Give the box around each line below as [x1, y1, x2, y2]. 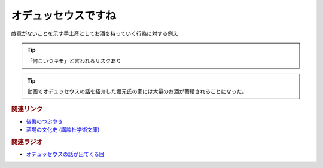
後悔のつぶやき [26, 117, 63, 125]
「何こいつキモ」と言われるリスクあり [27, 57, 122, 65]
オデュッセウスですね [11, 9, 117, 22]
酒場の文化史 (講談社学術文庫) [26, 126, 100, 133]
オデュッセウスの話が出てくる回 [26, 151, 105, 158]
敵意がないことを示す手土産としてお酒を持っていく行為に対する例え [11, 30, 179, 37]
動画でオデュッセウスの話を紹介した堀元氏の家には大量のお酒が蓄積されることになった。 [27, 88, 248, 95]
